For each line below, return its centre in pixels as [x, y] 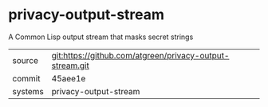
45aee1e [69, 78]
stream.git [70, 65]
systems [28, 91]
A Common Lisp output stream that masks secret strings [101, 37]
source [25, 60]
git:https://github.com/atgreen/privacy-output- [140, 55]
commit [26, 78]
